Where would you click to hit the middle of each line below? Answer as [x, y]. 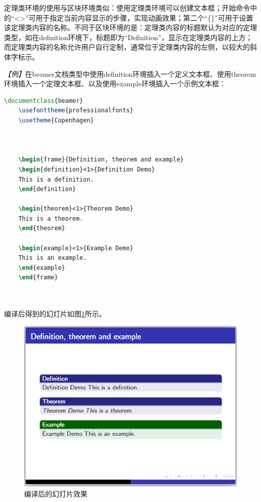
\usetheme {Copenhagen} [56, 120]
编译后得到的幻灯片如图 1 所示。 [55, 314]
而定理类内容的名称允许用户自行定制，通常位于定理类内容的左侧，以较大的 [127, 47]
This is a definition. [56, 179]
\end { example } [42, 268]
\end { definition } [47, 189]
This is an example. [52, 258]
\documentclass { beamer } [44, 101]
